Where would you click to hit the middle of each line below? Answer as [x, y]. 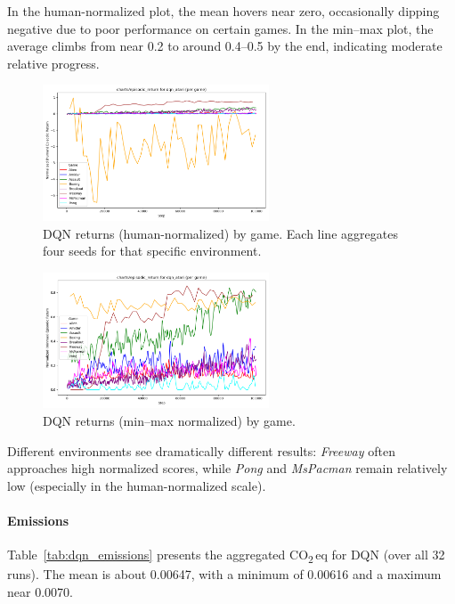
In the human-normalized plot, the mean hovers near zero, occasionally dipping [223, 11]
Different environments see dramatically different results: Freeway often [201, 450]
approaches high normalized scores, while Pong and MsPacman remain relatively [227, 468]
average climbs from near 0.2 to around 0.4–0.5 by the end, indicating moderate [225, 46]
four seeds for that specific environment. [152, 251]
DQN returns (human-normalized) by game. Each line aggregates [220, 233]
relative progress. [53, 63]
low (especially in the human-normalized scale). [137, 485]
